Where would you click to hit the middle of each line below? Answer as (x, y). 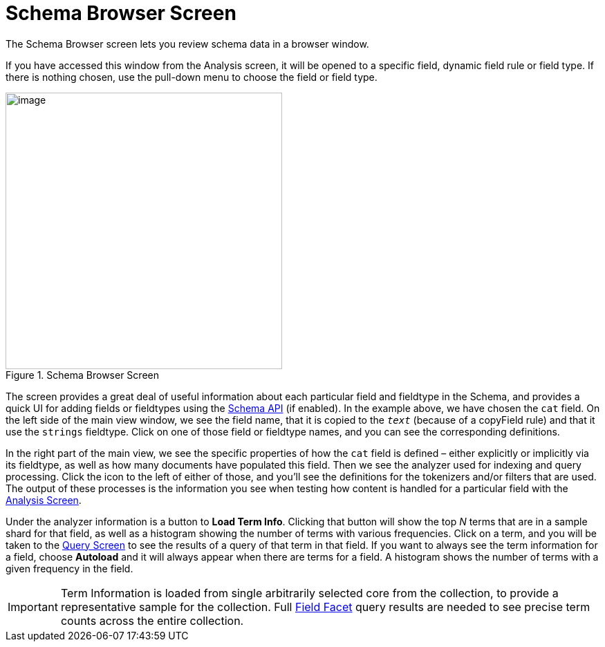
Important (33, 607)
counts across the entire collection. (152, 620)
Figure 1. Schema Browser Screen (82, 375)
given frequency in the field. (69, 568)
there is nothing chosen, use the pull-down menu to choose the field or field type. (192, 77)
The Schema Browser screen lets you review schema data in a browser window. (187, 44)
